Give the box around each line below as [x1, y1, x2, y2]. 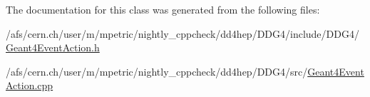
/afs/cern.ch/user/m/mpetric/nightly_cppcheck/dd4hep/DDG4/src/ [6, 63, 308, 78]
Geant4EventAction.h [6, 40, 100, 55]
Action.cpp [6, 78, 53, 93]
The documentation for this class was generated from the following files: [6, 2, 320, 16]
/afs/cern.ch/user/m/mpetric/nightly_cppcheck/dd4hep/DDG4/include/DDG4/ [6, 26, 359, 41]
